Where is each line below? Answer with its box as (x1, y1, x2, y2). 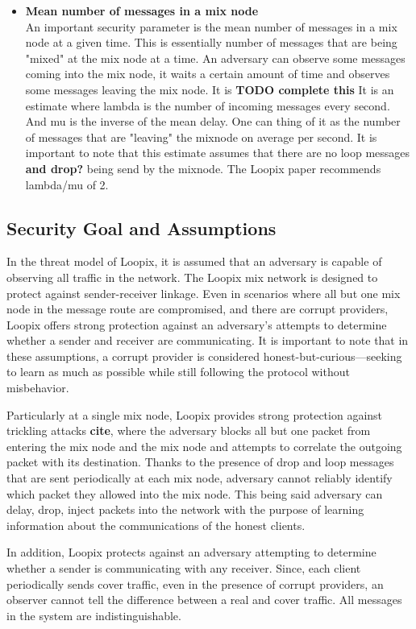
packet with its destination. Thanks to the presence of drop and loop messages (6, 453, 394, 470)
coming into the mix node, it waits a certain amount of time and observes (25, 65, 390, 82)
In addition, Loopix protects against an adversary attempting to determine (6, 544, 376, 561)
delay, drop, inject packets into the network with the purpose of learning (6, 501, 364, 518)
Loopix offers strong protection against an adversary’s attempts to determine (6, 316, 387, 333)
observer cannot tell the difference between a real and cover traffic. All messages (6, 591, 402, 608)
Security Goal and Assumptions (6, 215, 277, 240)
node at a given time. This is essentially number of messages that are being (25, 34, 397, 51)
